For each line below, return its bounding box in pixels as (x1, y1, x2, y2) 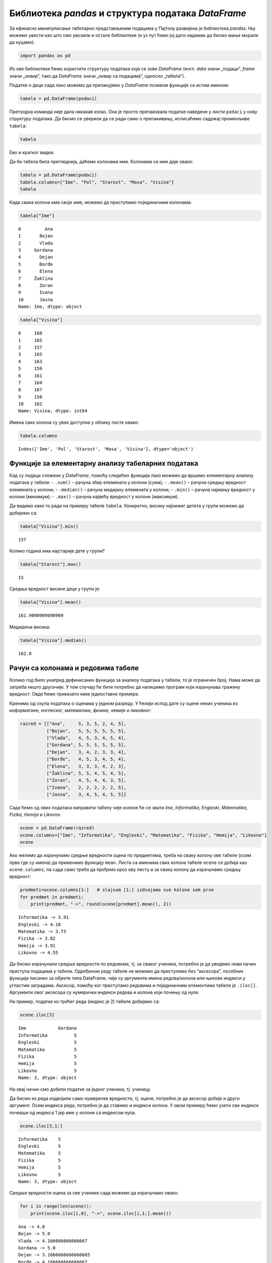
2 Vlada (18, 240, 53, 246)
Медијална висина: (9, 624, 50, 630)
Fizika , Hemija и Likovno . (9, 811, 61, 818)
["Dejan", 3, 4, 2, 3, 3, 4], (46, 749, 126, 755)
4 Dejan (18, 254, 53, 260)
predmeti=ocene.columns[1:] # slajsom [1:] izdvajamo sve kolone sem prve (20, 887, 214, 893)
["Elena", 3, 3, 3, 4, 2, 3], (46, 763, 126, 769)
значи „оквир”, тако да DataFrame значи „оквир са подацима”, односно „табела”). (9, 73, 186, 79)
